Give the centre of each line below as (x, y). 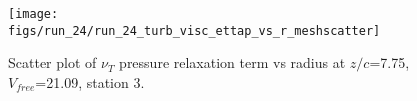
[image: (33, 14)
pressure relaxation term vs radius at (232, 62)
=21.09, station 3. (90, 81)
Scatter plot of (52, 62)
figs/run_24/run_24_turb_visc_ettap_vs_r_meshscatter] (194, 30)
